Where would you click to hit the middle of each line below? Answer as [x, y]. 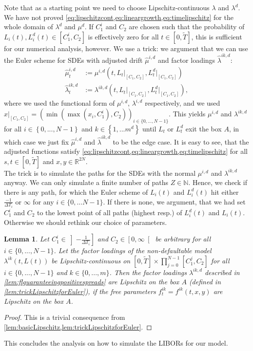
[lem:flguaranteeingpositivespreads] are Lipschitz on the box [92, 282]
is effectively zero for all [123, 36]
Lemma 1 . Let [27, 239]
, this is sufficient [217, 36]
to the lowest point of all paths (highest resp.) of [109, 212]
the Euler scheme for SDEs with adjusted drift [73, 60]
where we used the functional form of [59, 103]
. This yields [187, 114]
